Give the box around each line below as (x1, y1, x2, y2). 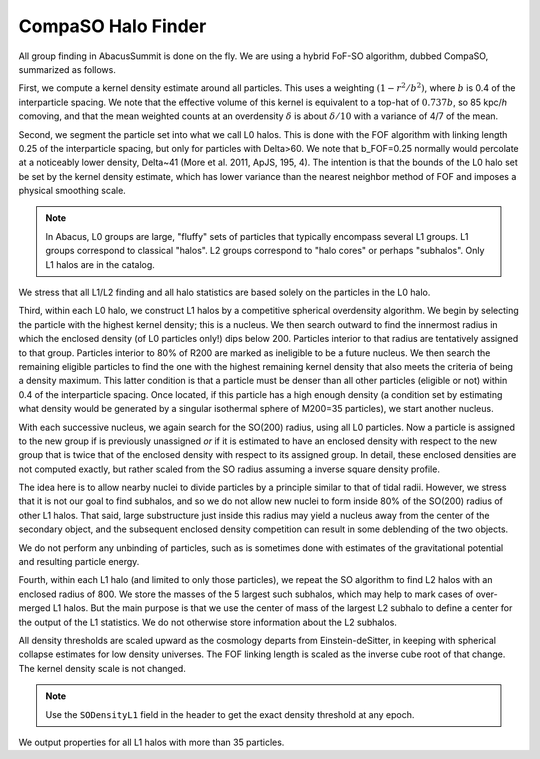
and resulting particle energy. (18, 556, 140, 568)
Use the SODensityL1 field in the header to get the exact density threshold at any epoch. (45, 708, 415, 720)
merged (18, 602, 51, 614)
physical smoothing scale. (18, 185, 127, 197)
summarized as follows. (18, 63, 117, 75)
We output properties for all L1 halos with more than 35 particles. (18, 736, 285, 748)
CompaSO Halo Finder (18, 15, 207, 37)
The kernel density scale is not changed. (18, 662, 187, 674)
